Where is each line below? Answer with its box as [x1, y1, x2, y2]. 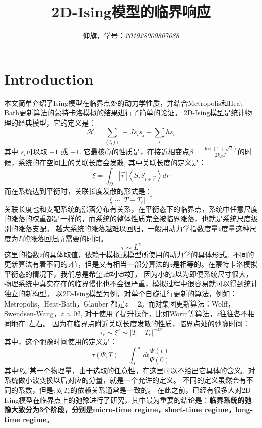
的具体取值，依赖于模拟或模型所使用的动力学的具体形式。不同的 [42, 249, 254, 259]
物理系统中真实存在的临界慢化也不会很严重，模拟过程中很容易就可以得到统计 [4, 278, 258, 289]
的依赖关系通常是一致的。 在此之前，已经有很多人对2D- [70, 385, 253, 395]
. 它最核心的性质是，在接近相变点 [79, 146, 189, 157]
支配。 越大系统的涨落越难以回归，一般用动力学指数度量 [32, 223, 218, 233]
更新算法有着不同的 [4, 259, 68, 269]
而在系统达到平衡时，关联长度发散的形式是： [4, 185, 152, 196]
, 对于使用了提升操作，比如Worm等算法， [80, 308, 217, 319]
